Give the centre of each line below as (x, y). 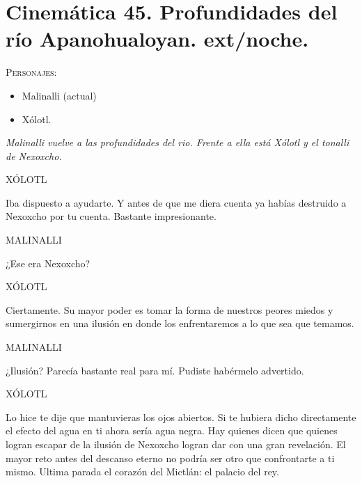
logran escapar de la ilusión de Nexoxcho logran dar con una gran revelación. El (176, 444)
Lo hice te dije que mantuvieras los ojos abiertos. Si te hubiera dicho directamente (181, 417)
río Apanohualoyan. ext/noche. (157, 39)
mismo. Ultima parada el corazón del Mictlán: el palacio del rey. (142, 472)
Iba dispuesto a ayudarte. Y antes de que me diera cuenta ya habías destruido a (176, 202)
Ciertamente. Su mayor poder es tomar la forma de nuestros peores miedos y (170, 309)
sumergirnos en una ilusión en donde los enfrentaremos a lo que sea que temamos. (180, 323)
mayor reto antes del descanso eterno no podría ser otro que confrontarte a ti (170, 458)
